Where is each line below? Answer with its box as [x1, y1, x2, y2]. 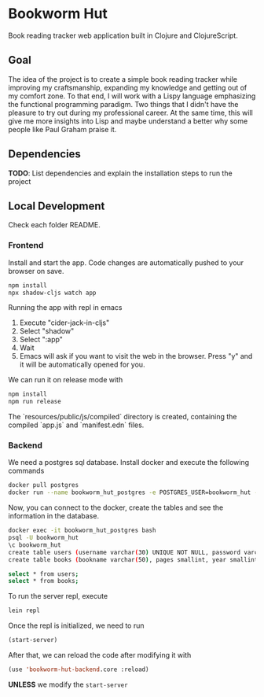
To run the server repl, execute [8, 592, 108, 601]
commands [8, 466, 45, 476]
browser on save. [8, 266, 64, 275]
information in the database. [8, 511, 100, 521]
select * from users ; [8, 570, 79, 578]
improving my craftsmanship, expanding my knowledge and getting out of [8, 83, 247, 92]
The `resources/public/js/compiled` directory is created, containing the [8, 412, 237, 422]
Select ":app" [19, 335, 63, 345]
